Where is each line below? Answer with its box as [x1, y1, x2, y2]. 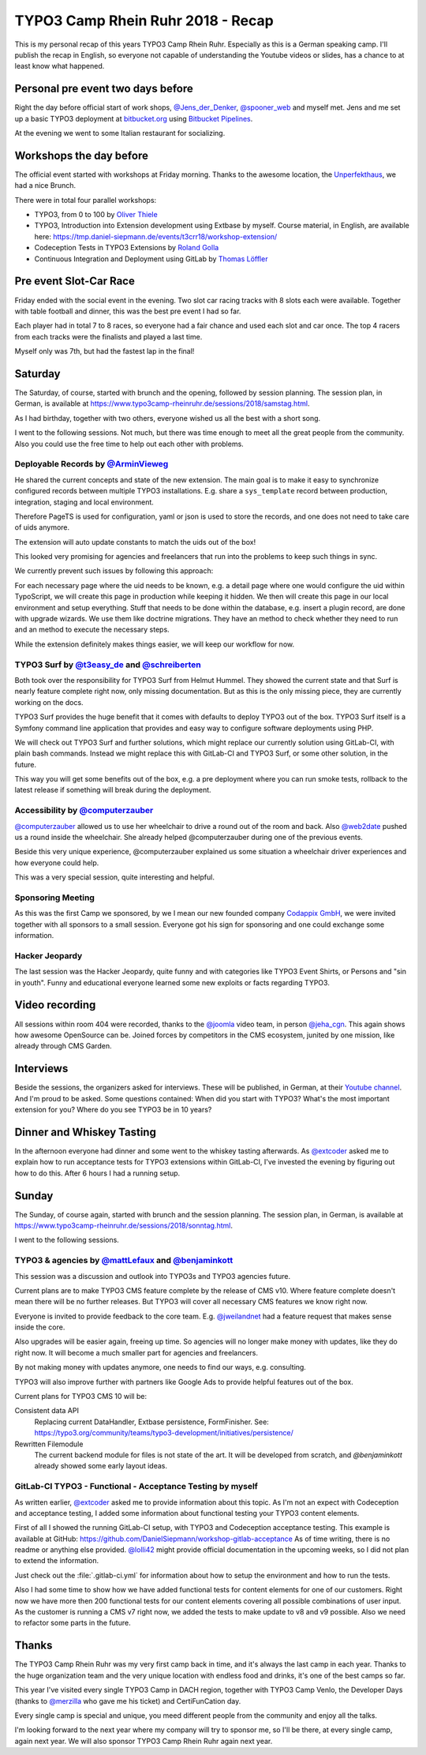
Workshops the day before [14, 148, 149, 162]
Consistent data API [14, 1406, 79, 1416]
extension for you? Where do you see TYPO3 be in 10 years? [14, 1105, 212, 1114]
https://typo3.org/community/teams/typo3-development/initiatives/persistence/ [34, 1428, 293, 1438]
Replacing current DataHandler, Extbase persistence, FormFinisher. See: [34, 1417, 270, 1427]
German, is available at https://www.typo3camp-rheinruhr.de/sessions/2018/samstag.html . [14, 399, 310, 408]
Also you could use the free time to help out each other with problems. [14, 439, 244, 448]
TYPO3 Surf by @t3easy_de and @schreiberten [14, 659, 201, 670]
